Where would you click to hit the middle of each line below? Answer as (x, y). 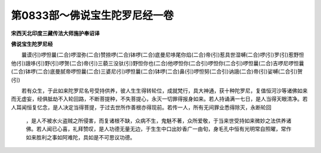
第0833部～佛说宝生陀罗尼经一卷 (92, 15)
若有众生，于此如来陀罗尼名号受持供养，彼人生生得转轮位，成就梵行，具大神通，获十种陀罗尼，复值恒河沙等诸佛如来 (164, 90)
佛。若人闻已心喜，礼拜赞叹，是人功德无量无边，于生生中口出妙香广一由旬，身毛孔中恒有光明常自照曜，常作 (158, 129)
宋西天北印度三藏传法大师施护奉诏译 (55, 33)
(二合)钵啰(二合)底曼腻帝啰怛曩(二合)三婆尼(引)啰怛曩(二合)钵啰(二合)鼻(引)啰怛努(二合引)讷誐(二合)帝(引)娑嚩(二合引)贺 (157, 72)
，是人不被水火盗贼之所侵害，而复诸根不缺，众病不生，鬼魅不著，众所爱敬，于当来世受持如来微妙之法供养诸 (158, 121)
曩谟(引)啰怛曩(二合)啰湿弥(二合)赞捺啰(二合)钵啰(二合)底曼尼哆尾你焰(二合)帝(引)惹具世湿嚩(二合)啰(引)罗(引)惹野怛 (163, 55)
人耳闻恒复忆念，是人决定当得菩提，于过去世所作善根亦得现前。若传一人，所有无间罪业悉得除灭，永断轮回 (141, 107)
